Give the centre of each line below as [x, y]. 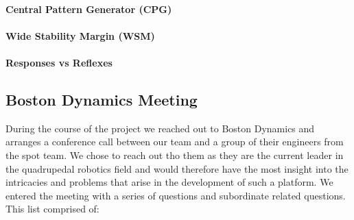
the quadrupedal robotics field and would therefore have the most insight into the [177, 168]
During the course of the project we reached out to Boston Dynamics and [160, 128]
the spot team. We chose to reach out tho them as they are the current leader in [175, 155]
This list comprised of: [52, 209]
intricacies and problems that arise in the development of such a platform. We [169, 182]
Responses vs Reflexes [59, 62]
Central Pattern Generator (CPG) [89, 9]
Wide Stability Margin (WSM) [80, 35]
